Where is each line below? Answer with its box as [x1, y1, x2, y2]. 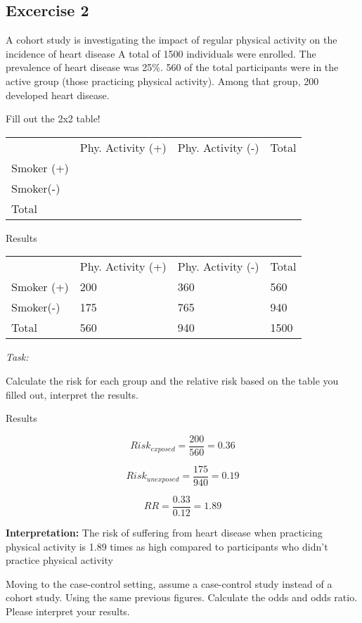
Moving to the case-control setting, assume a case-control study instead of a [6, 576, 332, 591]
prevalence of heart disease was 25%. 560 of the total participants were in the [6, 60, 339, 75]
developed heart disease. [6, 87, 110, 102]
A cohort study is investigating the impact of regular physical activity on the [6, 32, 337, 47]
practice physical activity [6, 553, 113, 567]
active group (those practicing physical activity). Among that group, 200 [6, 73, 319, 88]
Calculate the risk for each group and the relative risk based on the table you [6, 373, 339, 387]
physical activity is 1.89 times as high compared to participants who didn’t [6, 539, 328, 553]
